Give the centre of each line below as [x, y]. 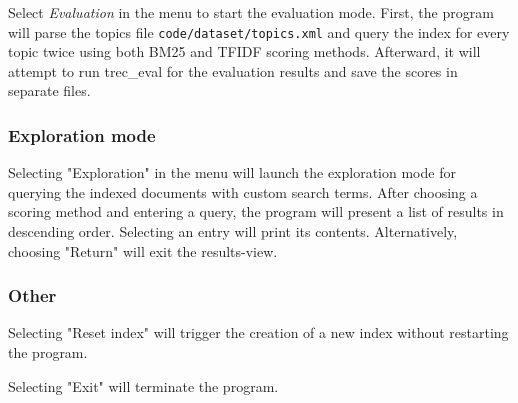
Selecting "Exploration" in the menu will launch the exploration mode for [232, 172]
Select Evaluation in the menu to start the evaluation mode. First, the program [251, 12]
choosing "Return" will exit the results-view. [143, 250]
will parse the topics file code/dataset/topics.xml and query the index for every [259, 31]
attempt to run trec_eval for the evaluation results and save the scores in [233, 70]
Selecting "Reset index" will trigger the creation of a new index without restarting [258, 332]
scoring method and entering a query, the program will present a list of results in [256, 211]
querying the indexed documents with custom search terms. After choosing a [243, 191]
